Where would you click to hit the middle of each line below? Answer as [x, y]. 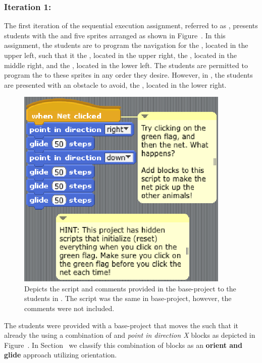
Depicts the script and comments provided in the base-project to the [130, 288]
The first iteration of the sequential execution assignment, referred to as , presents [131, 25]
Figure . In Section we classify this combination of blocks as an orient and [123, 345]
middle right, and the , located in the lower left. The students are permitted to [126, 65]
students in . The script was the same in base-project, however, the [128, 298]
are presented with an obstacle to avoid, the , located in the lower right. [115, 84]
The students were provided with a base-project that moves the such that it [121, 325]
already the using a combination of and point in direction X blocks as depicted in [130, 335]
